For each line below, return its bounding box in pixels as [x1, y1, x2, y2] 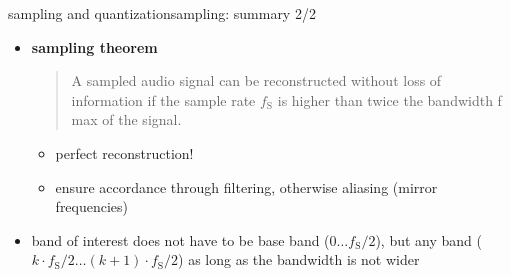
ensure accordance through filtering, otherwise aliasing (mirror [55, 176, 438, 197]
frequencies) [55, 196, 129, 217]
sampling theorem [31, 36, 158, 57]
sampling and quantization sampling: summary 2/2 [8, 3, 316, 23]
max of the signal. [71, 109, 182, 130]
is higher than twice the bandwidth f [277, 89, 502, 110]
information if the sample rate [71, 89, 256, 110]
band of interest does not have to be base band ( [31, 229, 330, 250]
